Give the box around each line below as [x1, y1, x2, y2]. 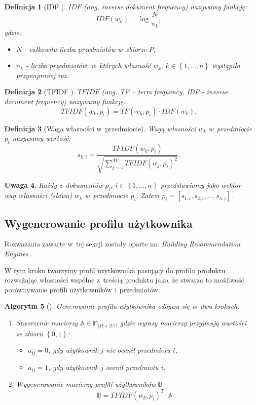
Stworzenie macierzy [16, 318, 78, 328]
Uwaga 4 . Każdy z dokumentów [4, 180, 103, 190]
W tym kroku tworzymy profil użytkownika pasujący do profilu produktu [4, 265, 225, 275]
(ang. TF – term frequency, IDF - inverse [102, 86, 228, 97]
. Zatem [136, 190, 160, 201]
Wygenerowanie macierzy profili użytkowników [16, 379, 156, 389]
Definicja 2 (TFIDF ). [4, 86, 75, 97]
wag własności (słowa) [4, 190, 73, 201]
